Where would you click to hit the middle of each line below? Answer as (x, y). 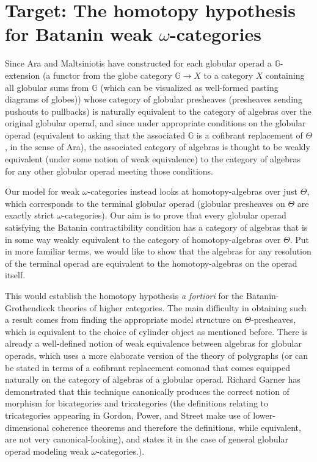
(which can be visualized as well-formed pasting (189, 87)
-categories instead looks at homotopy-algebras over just (193, 191)
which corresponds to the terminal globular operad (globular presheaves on (145, 203)
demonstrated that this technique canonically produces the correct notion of (147, 391)
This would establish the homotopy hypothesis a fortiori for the (124, 295)
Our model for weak (42, 191)
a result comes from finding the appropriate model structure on (123, 319)
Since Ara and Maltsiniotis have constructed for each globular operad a (138, 63)
